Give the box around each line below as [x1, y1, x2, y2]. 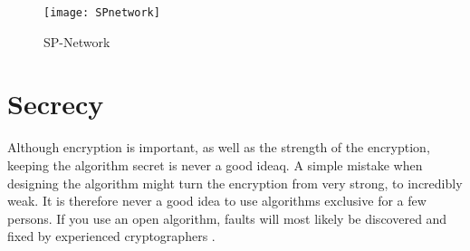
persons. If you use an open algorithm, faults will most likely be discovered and [7, 208, 447, 227]
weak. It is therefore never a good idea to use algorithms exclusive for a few [7, 191, 427, 210]
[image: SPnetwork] [43, 6, 160, 19]
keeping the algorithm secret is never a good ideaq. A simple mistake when [7, 155, 423, 174]
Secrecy [7, 85, 104, 122]
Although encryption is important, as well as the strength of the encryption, [7, 138, 430, 157]
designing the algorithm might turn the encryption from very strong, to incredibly [7, 173, 463, 192]
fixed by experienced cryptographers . [7, 227, 216, 246]
